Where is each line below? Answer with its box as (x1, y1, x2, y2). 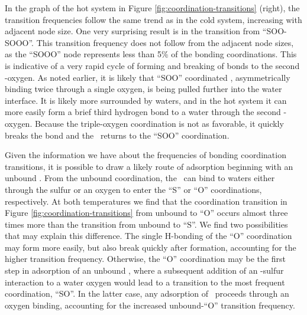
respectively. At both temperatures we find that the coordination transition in (5, 195, 287, 207)
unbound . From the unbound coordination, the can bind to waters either (5, 172, 275, 184)
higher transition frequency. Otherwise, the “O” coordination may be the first (5, 252, 286, 265)
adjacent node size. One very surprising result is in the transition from (5, 25, 260, 37)
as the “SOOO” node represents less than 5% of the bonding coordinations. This (5, 48, 297, 60)
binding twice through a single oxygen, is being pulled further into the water (5, 83, 282, 95)
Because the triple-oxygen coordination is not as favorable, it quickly (34, 117, 284, 129)
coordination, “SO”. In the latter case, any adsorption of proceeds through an (5, 287, 289, 300)
